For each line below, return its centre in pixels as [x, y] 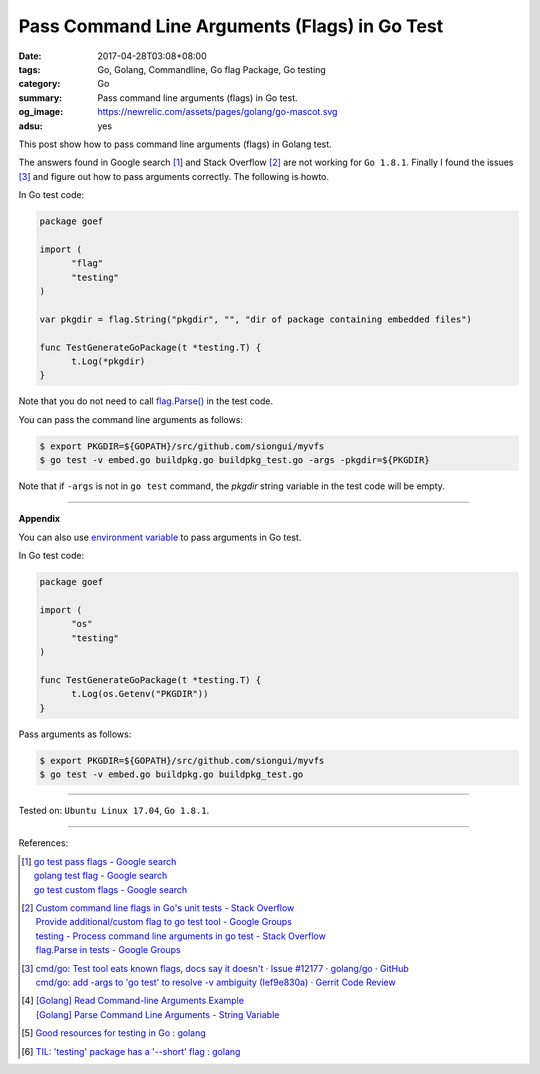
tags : [29, 69]
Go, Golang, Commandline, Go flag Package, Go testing [212, 69]
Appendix [39, 519]
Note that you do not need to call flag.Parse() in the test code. [146, 401]
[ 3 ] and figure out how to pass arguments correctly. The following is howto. [174, 176]
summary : [40, 97]
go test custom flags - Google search [110, 889]
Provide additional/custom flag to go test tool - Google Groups [163, 922]
